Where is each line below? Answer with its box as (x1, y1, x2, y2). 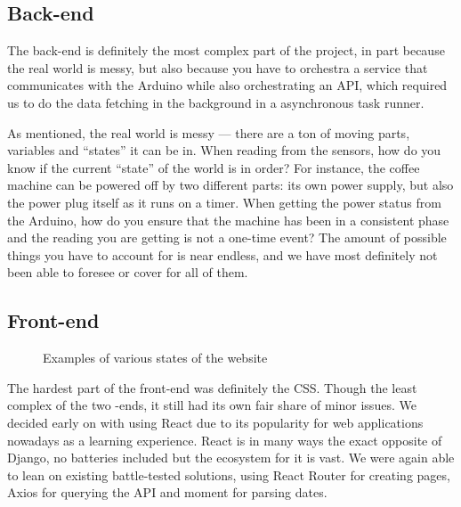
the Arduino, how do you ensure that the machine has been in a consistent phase (7, 210, 449, 229)
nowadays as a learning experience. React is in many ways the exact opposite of (7, 430, 442, 449)
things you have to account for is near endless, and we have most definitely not (7, 245, 438, 264)
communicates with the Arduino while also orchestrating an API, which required (7, 76, 448, 94)
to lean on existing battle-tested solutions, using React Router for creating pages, (7, 465, 450, 484)
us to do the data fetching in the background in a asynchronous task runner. (7, 93, 425, 111)
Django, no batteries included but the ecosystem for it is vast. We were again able (7, 448, 455, 467)
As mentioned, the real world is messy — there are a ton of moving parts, (7, 123, 410, 142)
